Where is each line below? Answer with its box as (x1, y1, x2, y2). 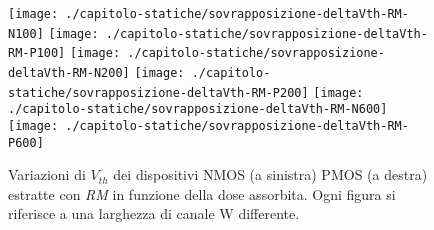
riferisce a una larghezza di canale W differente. (8, 203, 300, 224)
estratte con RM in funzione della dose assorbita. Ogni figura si (8, 183, 396, 204)
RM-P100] (8, 46, 66, 61)
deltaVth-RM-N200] (8, 65, 130, 80)
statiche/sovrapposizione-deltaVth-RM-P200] (8, 85, 309, 100)
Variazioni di (8, 164, 86, 185)
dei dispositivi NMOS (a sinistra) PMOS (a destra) (113, 164, 428, 185)
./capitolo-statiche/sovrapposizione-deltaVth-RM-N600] (8, 102, 388, 117)
